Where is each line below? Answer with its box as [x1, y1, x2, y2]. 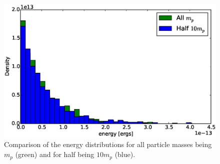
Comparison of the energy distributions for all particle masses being [4, 139, 212, 150]
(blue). [114, 149, 135, 160]
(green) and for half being [15, 149, 94, 160]
